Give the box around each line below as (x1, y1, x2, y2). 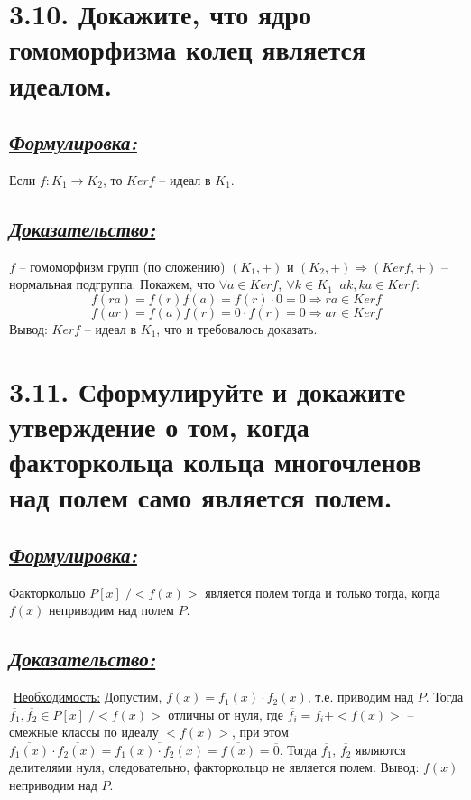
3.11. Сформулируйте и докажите (9, 372, 406, 409)
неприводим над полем (49, 600, 174, 619)
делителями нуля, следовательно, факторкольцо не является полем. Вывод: (9, 758, 420, 777)
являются (356, 740, 406, 758)
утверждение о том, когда (9, 407, 309, 444)
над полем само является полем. (9, 479, 392, 516)
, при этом (232, 722, 289, 741)
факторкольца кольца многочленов (9, 443, 421, 480)
